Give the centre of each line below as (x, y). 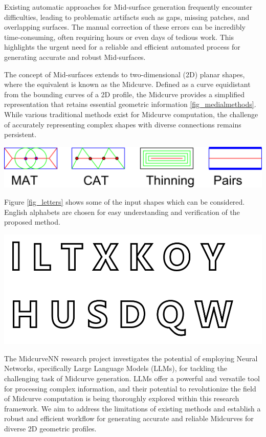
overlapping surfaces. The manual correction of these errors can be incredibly (125, 27)
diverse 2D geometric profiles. (50, 428)
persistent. (20, 134)
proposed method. (32, 222)
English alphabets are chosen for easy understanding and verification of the (122, 212)
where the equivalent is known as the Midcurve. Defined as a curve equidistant (127, 84)
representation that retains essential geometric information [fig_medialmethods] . (130, 104)
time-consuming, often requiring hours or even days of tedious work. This (119, 37)
